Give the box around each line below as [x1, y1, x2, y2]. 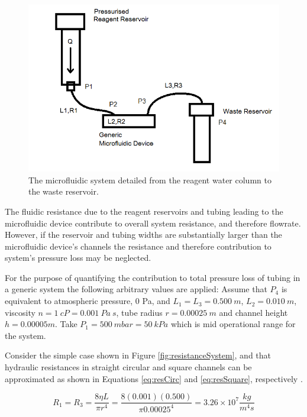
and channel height [219, 306, 288, 318]
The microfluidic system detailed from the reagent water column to [28, 173, 272, 186]
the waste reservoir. [28, 185, 99, 198]
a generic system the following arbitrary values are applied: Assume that [5, 283, 267, 295]
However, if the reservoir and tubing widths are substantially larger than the [5, 228, 282, 241]
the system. [5, 329, 46, 341]
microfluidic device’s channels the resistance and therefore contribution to [5, 240, 272, 252]
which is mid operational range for [170, 318, 296, 330]
